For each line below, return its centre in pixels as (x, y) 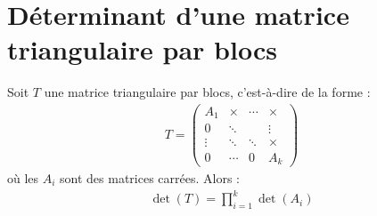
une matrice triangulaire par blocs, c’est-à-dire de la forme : (207, 92)
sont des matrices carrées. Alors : (150, 178)
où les (23, 178)
